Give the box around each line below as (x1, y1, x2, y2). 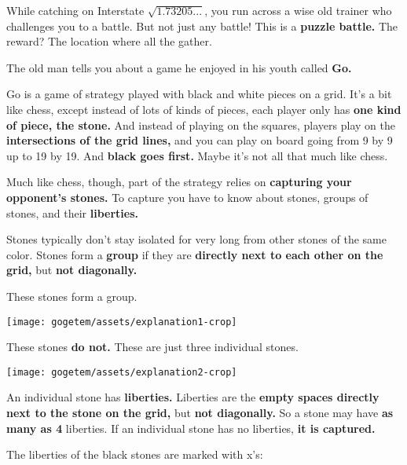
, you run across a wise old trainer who (204, 2, 392, 18)
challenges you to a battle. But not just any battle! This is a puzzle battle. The (6, 17, 398, 34)
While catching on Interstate (6, 2, 145, 18)
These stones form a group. (6, 287, 137, 304)
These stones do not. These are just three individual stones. (6, 339, 299, 355)
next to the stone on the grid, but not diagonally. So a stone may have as (6, 405, 394, 420)
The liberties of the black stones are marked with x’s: (6, 446, 263, 463)
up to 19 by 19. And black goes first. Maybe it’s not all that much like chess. (6, 147, 388, 163)
